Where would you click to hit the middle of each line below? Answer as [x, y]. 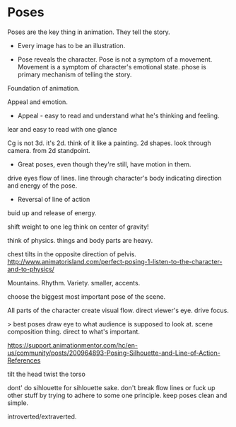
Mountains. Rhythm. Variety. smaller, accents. [74, 283]
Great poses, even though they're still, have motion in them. [104, 164]
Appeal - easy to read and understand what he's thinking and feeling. [118, 115]
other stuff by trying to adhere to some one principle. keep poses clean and [117, 395]
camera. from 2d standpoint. [49, 150]
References [24, 360]
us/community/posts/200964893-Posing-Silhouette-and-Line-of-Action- [114, 353]
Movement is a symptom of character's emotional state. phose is [112, 67]
